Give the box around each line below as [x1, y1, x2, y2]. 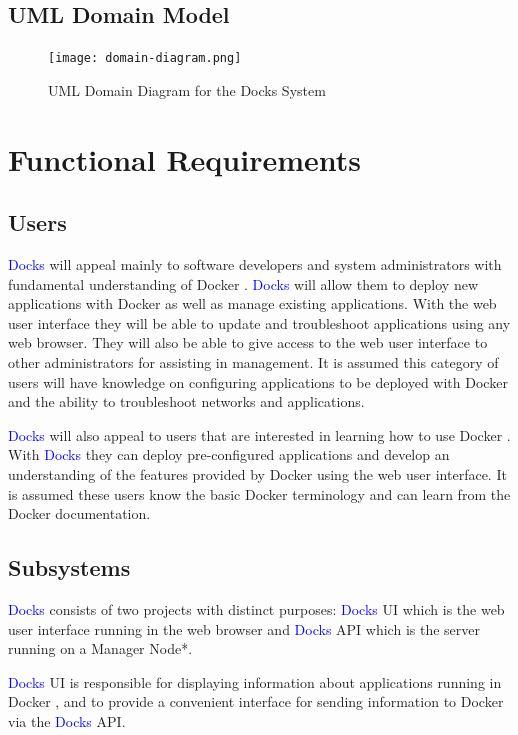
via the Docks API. [8, 710, 126, 731]
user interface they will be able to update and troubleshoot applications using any [8, 312, 511, 333]
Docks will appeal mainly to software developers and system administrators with [8, 254, 502, 275]
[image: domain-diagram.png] [48, 51, 242, 66]
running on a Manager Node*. [8, 638, 193, 659]
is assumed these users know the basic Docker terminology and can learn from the [8, 483, 511, 504]
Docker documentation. [8, 503, 151, 524]
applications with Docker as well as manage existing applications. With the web [8, 293, 497, 314]
